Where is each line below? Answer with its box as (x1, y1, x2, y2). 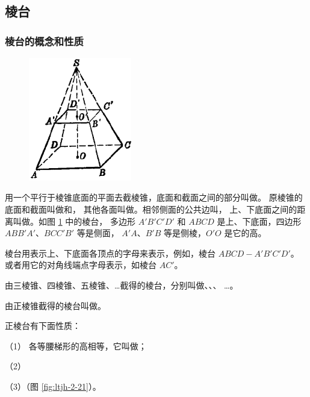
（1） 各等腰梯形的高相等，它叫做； (5, 339, 147, 352)
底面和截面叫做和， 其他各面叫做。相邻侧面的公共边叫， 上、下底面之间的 (5, 203, 297, 216)
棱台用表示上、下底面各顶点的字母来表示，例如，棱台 (5, 246, 215, 259)
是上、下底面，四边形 (217, 214, 302, 227)
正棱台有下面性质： (5, 319, 81, 332)
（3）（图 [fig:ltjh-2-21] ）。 (5, 380, 101, 392)
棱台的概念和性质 (5, 33, 84, 48)
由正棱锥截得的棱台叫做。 (5, 299, 106, 311)
